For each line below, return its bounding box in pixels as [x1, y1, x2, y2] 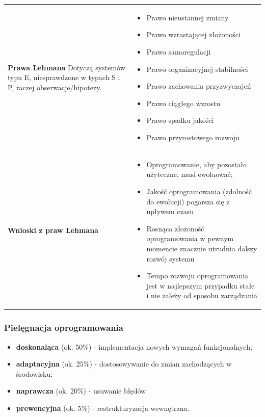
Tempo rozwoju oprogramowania [146, 270, 249, 281]
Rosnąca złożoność [146, 223, 204, 233]
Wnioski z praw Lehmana [8, 224, 98, 235]
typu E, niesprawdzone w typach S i [8, 72, 120, 83]
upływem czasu [146, 206, 194, 217]
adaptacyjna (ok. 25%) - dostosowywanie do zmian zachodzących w [16, 358, 232, 369]
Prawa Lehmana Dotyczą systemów [8, 62, 125, 72]
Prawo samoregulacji [146, 46, 211, 57]
